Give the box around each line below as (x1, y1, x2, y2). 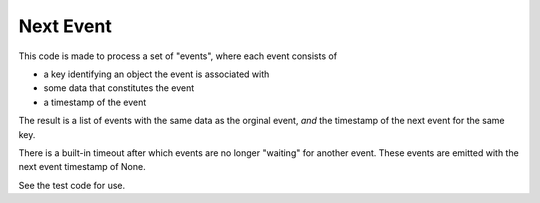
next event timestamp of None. (18, 161, 146, 173)
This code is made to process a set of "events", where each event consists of (18, 50, 338, 62)
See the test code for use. (18, 179, 126, 191)
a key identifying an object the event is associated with (43, 68, 270, 80)
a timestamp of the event (43, 96, 147, 108)
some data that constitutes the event (43, 82, 195, 94)
